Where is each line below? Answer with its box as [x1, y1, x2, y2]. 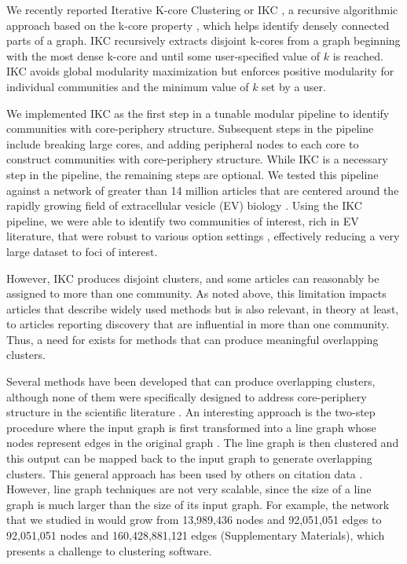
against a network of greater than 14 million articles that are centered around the [6, 181, 399, 198]
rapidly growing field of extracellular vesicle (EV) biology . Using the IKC [6, 197, 362, 214]
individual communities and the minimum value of [6, 78, 249, 94]
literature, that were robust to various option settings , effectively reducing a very [6, 228, 400, 244]
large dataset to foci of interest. [6, 243, 158, 259]
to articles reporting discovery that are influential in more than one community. [6, 316, 390, 332]
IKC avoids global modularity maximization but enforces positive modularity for [6, 63, 394, 79]
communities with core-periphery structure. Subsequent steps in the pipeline [6, 120, 374, 137]
